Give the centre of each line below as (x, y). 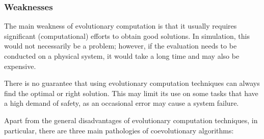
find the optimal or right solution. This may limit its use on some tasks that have (131, 93)
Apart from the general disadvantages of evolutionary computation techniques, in (131, 120)
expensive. (20, 66)
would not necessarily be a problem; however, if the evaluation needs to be (121, 46)
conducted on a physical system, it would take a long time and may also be (122, 56)
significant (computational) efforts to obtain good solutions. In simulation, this (127, 36)
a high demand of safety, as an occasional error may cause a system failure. (122, 103)
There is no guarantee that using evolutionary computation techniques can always (132, 83)
